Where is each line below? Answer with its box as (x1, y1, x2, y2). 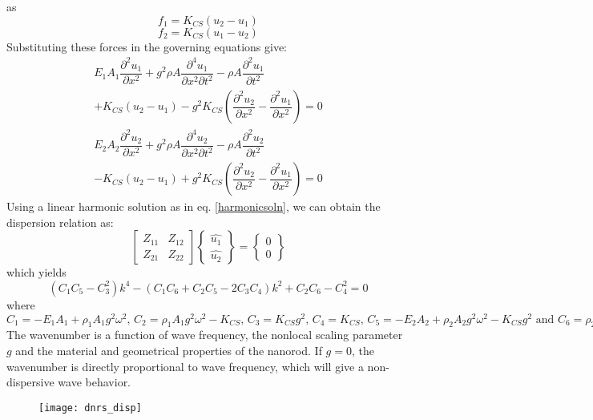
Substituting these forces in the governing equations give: (6, 38, 288, 55)
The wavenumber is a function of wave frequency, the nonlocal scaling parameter (6, 326, 403, 343)
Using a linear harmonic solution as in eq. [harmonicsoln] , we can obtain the (6, 198, 381, 215)
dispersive (6, 374, 54, 390)
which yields (6, 264, 67, 281)
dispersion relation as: (6, 213, 114, 230)
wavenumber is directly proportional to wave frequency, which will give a (6, 357, 364, 374)
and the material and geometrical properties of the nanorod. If (15, 341, 322, 358)
